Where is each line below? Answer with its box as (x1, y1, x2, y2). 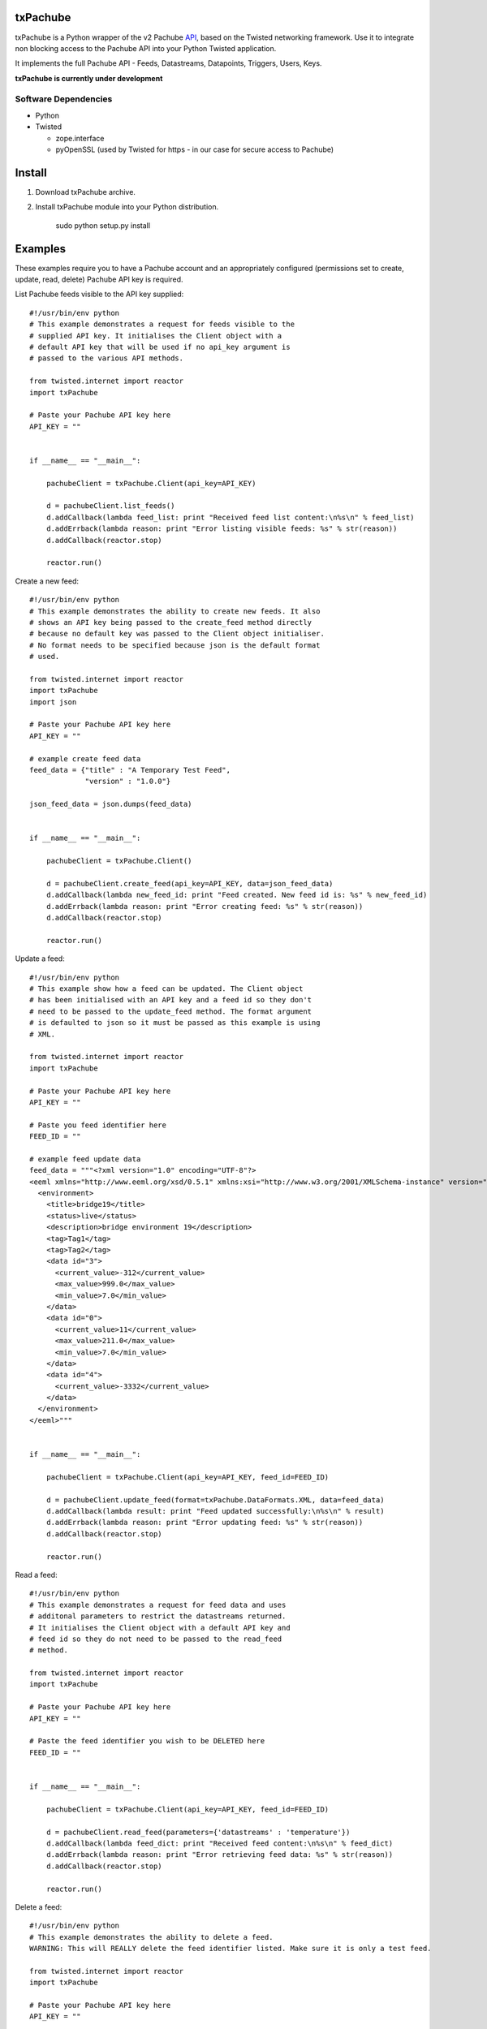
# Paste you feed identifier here (29, 1120, 166, 1130)
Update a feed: (15, 954, 65, 963)
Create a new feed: (15, 576, 80, 586)
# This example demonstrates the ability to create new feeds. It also (29, 606, 321, 616)
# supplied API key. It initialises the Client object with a (29, 331, 282, 340)
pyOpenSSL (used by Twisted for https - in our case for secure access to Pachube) (55, 144, 334, 154)
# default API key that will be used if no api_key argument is (29, 342, 291, 351)
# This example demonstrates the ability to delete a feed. (29, 1932, 274, 1941)
